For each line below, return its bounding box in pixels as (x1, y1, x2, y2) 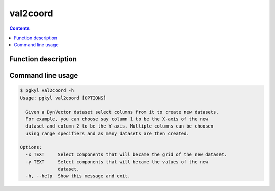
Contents (9, 25, 30, 31)
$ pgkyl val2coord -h (20, 88, 74, 93)
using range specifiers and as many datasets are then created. (25, 130, 189, 136)
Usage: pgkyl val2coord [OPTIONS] (20, 94, 106, 101)
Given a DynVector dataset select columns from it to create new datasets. (25, 109, 219, 115)
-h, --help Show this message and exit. (25, 173, 131, 179)
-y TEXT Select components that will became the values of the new (25, 159, 208, 165)
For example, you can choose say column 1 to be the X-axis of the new (25, 116, 208, 122)
